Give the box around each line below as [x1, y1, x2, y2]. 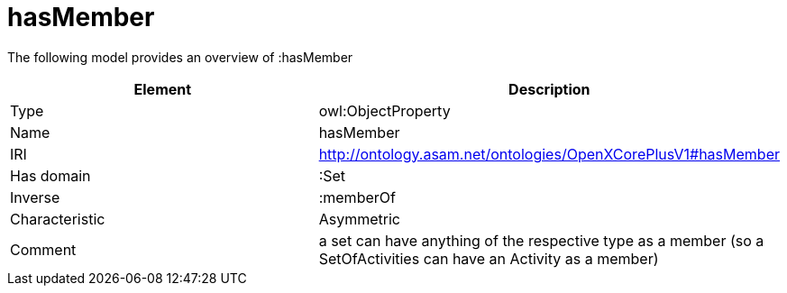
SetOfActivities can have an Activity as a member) [318, 249, 659, 268]
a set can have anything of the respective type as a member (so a [318, 231, 764, 250]
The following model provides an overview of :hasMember [7, 49, 353, 65]
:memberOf [318, 188, 396, 206]
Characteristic [10, 209, 105, 228]
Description [508, 79, 590, 98]
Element [133, 79, 192, 98]
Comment [10, 240, 77, 259]
